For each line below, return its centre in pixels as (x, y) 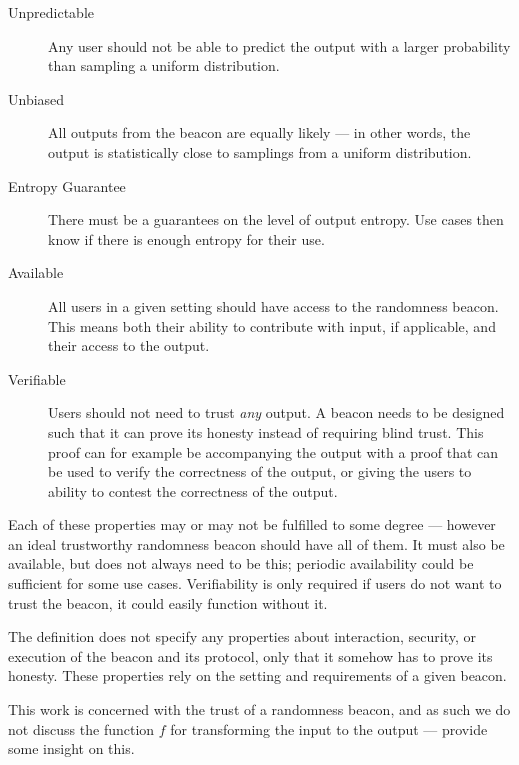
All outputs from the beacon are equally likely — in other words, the (259, 132)
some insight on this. (71, 748)
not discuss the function (81, 728)
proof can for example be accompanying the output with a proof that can (273, 451)
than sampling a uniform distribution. (164, 65)
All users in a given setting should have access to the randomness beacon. (273, 305)
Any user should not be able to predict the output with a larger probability (279, 45)
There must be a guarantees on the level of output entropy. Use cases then (276, 219)
